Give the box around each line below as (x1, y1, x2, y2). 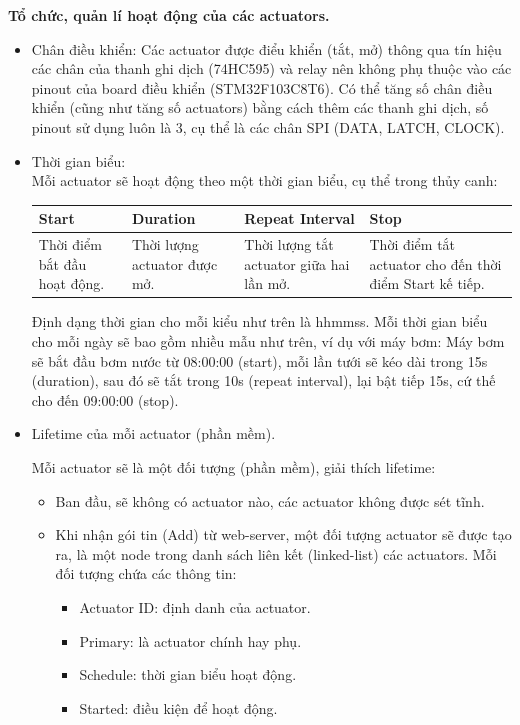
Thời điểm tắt (369, 234, 456, 255)
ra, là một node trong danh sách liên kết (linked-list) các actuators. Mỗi (55, 543, 497, 564)
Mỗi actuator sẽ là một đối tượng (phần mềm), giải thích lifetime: (31, 456, 436, 477)
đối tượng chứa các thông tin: (55, 563, 237, 584)
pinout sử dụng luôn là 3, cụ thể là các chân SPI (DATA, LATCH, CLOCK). (31, 116, 505, 137)
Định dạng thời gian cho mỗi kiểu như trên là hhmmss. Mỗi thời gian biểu (31, 311, 488, 332)
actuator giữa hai (244, 253, 350, 274)
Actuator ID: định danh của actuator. (79, 596, 311, 617)
